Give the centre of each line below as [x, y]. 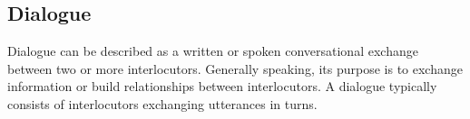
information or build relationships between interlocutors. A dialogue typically [222, 86]
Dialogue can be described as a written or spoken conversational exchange [213, 51]
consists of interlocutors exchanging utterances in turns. [162, 103]
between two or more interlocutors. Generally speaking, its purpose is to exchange [235, 68]
